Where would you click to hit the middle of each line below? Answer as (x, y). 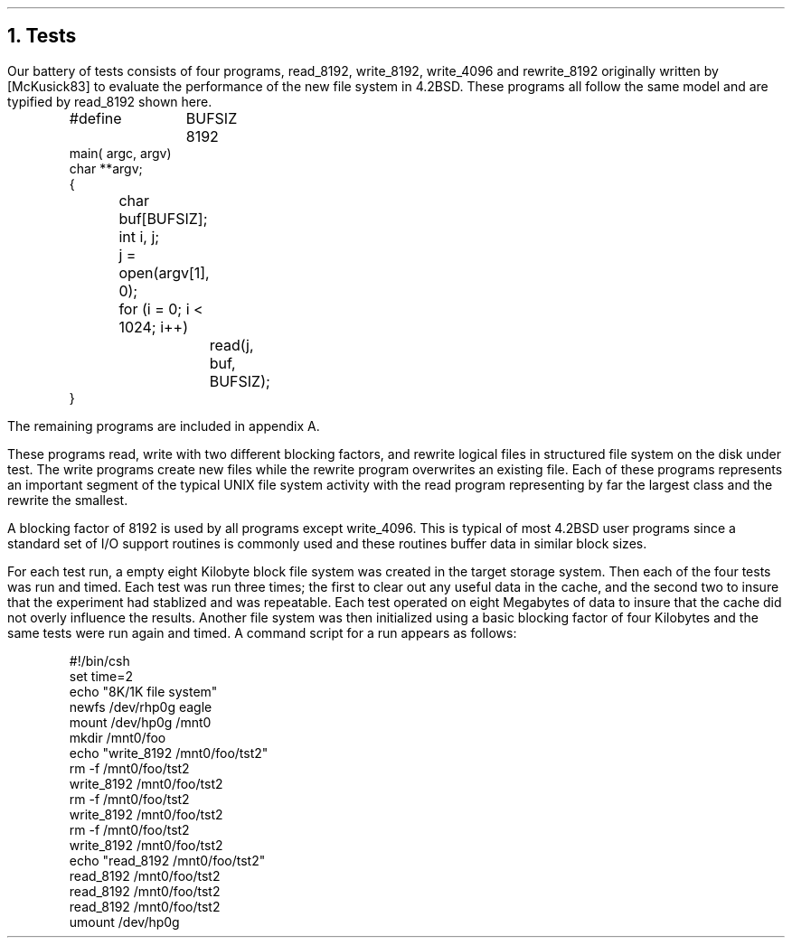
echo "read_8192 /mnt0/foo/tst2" (167, 860)
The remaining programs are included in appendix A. (164, 426)
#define (95, 118)
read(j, (231, 345)
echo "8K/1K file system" (143, 691)
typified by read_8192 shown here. (110, 101)
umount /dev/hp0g (124, 922)
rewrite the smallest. (68, 500)
